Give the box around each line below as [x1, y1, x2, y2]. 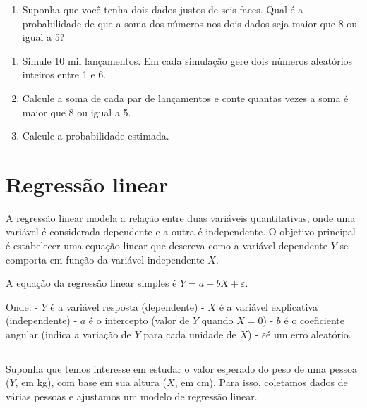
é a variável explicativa [219, 299, 318, 314]
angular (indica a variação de [6, 327, 131, 342]
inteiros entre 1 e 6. [22, 67, 107, 82]
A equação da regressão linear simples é [6, 276, 177, 290]
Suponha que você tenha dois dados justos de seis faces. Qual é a [22, 2, 303, 16]
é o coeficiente [284, 313, 345, 328]
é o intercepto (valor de [88, 313, 190, 328]
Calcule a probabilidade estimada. [22, 128, 169, 143]
